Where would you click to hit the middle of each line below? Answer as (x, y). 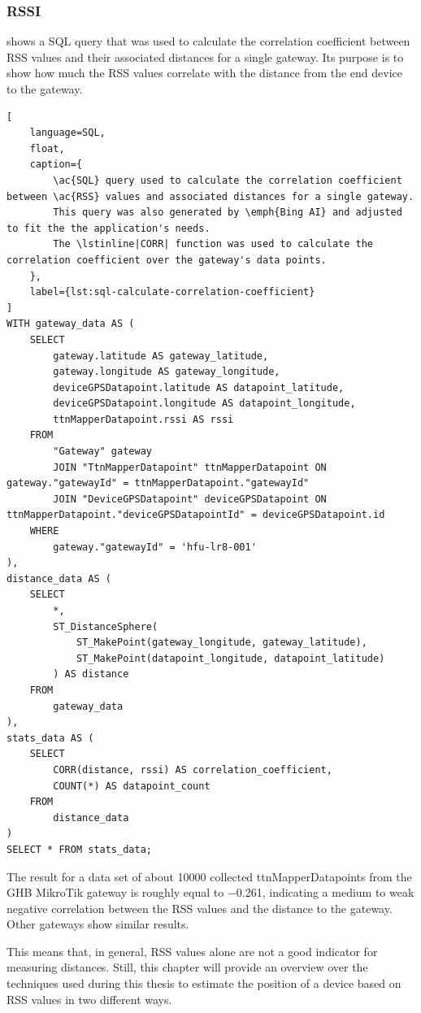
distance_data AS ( (59, 578)
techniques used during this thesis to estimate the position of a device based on (204, 983)
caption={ (56, 165)
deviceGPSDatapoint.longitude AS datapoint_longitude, (204, 404)
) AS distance (91, 674)
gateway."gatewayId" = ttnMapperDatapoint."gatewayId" (158, 483)
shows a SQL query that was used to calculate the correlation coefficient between (208, 41)
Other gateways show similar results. (98, 924)
